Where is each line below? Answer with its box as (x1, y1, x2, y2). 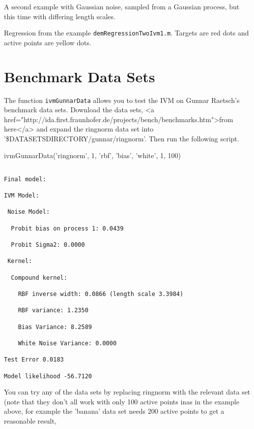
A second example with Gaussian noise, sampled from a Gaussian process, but (4, 1, 240, 11)
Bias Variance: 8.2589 (18, 323, 92, 330)
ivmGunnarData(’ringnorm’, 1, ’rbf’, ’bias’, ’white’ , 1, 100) (4, 150, 181, 160)
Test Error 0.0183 (4, 356, 64, 363)
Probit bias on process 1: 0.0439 (11, 225, 124, 232)
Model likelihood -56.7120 (4, 372, 92, 380)
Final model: (4, 175, 46, 183)
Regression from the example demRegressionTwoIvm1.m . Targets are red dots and (4, 28, 249, 38)
